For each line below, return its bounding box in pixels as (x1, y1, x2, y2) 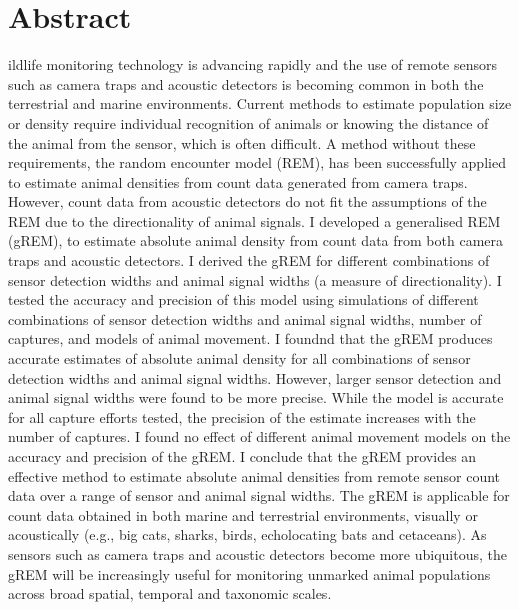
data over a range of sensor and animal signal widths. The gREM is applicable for (8, 485, 510, 506)
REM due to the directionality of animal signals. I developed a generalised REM (8, 210, 501, 231)
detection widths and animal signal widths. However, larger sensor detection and (8, 367, 502, 388)
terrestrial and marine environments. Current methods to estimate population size (8, 93, 512, 114)
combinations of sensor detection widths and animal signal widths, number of (8, 308, 482, 329)
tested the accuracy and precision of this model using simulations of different (8, 289, 479, 310)
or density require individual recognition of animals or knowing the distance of (8, 112, 489, 133)
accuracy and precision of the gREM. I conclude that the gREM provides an (8, 446, 477, 466)
